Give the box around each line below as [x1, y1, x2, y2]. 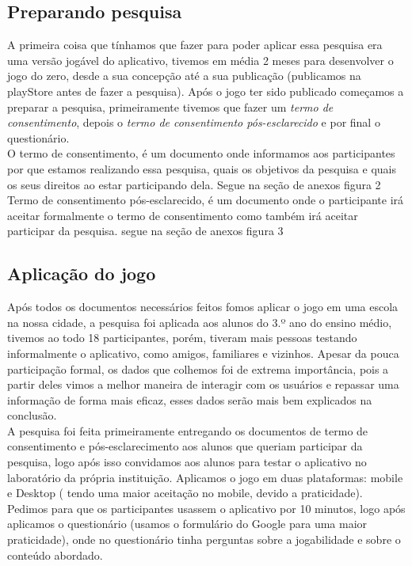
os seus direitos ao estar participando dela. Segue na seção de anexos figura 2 [7, 176, 381, 192]
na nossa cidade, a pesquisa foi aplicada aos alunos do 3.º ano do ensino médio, [7, 313, 392, 330]
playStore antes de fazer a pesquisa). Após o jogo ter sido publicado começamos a [7, 82, 404, 99]
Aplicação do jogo [7, 261, 156, 286]
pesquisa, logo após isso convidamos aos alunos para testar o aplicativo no [7, 454, 367, 470]
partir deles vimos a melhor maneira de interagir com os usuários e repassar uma [7, 376, 399, 393]
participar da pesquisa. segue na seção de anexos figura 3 [7, 222, 284, 239]
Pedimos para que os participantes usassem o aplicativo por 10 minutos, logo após [7, 500, 406, 516]
